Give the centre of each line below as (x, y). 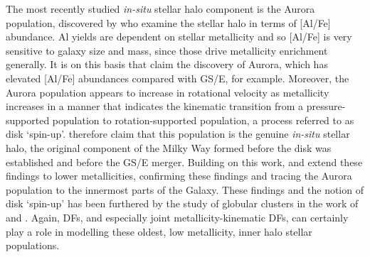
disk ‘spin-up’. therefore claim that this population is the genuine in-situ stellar (178, 134)
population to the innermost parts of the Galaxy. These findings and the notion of (185, 189)
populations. (33, 245)
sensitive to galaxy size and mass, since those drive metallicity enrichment (167, 50)
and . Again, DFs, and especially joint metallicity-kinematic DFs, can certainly (177, 217)
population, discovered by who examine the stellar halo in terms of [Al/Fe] (168, 22)
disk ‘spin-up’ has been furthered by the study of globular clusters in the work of (182, 203)
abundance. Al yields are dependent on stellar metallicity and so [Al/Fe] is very (179, 37)
